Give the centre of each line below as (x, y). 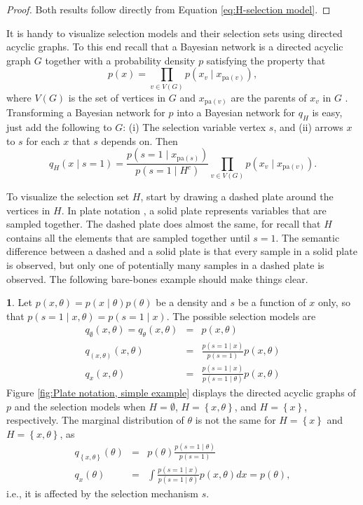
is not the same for (235, 420)
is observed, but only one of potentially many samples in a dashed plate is (165, 264)
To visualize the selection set (68, 196)
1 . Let (20, 302)
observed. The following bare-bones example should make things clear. (157, 278)
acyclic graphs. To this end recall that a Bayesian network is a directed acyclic (175, 47)
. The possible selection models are (241, 316)
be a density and (191, 302)
